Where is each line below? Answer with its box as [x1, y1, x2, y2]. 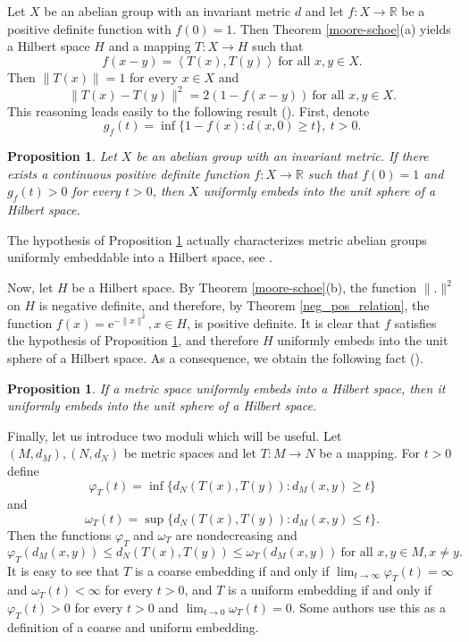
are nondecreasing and [175, 526, 297, 544]
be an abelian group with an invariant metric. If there [136, 147, 429, 165]
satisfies [394, 313, 437, 332]
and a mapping [108, 37, 191, 55]
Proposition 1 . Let [7, 147, 117, 165]
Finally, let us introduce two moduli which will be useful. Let [7, 426, 342, 444]
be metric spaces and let [123, 443, 256, 462]
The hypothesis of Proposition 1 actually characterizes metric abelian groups [7, 230, 427, 249]
